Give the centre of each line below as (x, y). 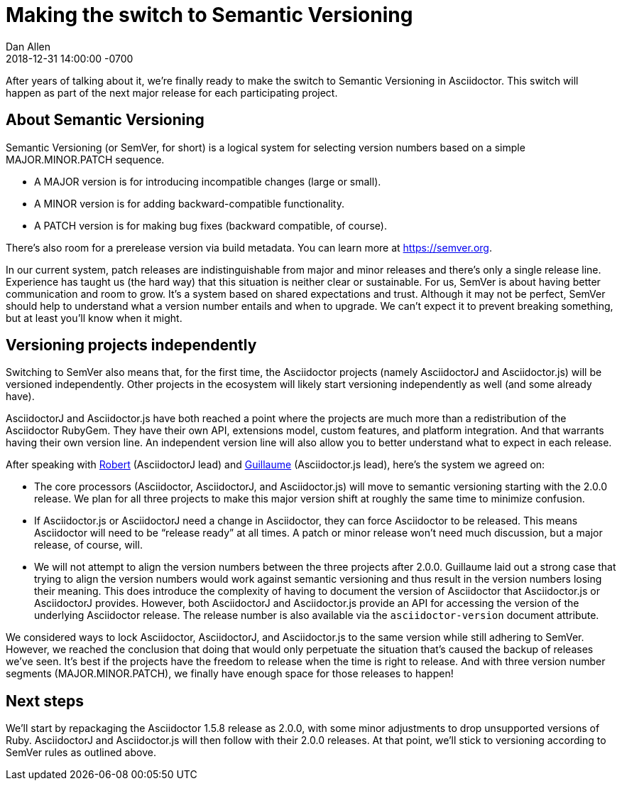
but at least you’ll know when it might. (94, 318)
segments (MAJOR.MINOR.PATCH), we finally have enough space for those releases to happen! (230, 674)
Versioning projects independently (131, 345)
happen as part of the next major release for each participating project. (172, 92)
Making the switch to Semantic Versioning (209, 15)
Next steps (45, 701)
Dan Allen (28, 46)
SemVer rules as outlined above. (81, 753)
